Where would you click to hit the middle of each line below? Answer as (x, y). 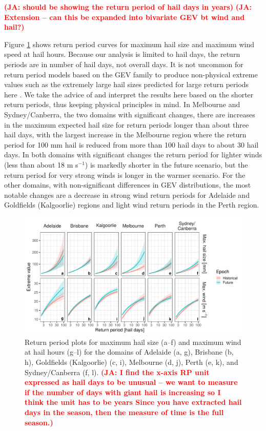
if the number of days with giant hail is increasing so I (123, 392)
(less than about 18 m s (41, 164)
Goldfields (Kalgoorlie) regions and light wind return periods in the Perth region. (132, 205)
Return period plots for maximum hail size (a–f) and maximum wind (133, 342)
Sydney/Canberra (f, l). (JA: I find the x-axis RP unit (117, 372)
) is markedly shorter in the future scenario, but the (166, 164)
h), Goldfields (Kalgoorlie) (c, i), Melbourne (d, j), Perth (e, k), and (131, 362)
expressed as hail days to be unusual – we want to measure (131, 382)
